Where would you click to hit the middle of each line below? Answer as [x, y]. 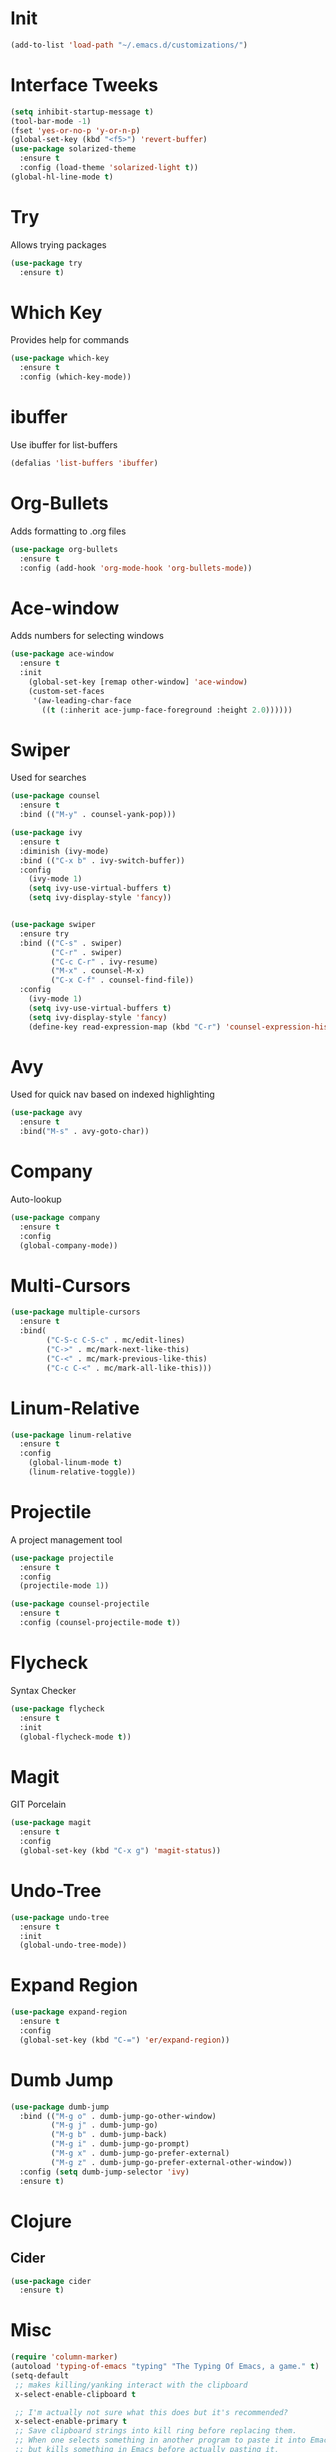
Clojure [41, 2221]
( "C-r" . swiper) [86, 952]
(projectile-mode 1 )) [64, 1586]
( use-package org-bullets [64, 549]
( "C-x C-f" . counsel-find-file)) [122, 980]
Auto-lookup [36, 1199]
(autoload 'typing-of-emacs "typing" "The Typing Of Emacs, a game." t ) [165, 2367]
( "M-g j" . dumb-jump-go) [104, 2125]
